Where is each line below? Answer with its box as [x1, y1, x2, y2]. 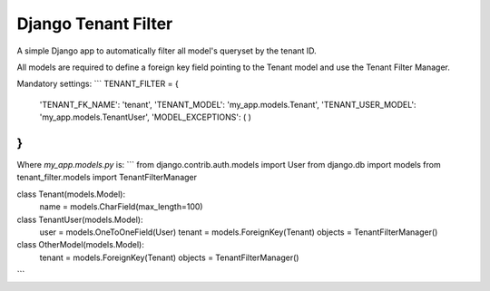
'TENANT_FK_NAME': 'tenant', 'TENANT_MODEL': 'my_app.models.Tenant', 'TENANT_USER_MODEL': [39, 99, 416, 110]
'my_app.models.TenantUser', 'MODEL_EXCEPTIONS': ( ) [39, 112, 251, 122]
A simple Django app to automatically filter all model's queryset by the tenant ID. [16, 45, 317, 56]
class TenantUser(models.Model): [16, 214, 143, 225]
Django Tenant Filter [16, 14, 173, 34]
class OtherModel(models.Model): [16, 239, 144, 250]
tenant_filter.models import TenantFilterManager [16, 172, 198, 183]
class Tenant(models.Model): [16, 189, 126, 199]
